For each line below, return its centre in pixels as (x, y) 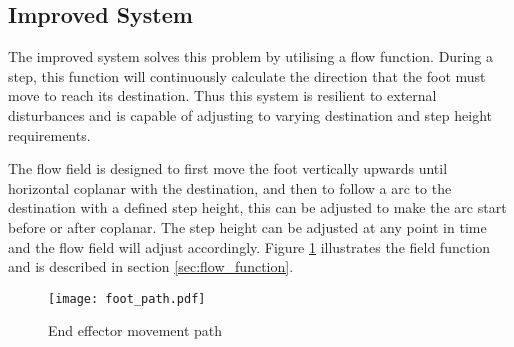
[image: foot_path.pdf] (127, 298)
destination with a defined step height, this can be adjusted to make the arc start (257, 207)
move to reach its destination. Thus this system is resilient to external (222, 95)
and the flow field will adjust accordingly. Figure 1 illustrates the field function (249, 246)
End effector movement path (135, 330)
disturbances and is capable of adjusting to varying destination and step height (250, 114)
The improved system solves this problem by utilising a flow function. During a (250, 56)
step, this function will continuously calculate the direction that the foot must (247, 75)
